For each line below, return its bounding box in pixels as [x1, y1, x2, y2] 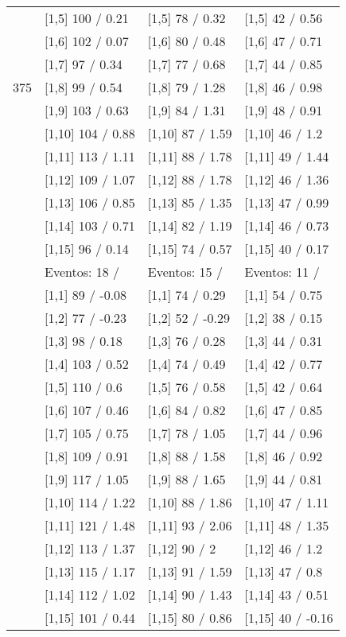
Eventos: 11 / [244, 262, 320, 281]
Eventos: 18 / [45, 262, 120, 281]
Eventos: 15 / [147, 262, 223, 281]
